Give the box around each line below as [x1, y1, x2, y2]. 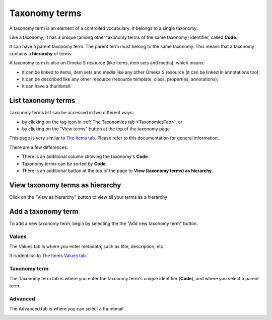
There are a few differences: [9, 144, 69, 150]
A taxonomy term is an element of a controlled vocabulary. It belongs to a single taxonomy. [9, 25, 198, 31]
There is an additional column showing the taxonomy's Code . [22, 153, 150, 159]
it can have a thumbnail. [22, 83, 72, 89]
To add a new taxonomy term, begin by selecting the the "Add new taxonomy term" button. [9, 220, 198, 226]
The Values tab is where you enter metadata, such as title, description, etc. [9, 243, 165, 249]
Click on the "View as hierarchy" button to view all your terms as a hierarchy [9, 194, 168, 200]
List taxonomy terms [9, 96, 76, 105]
